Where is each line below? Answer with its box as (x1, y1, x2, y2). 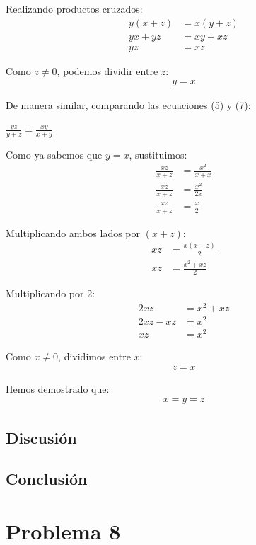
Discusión (6, 426, 77, 448)
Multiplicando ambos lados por (6, 225, 141, 240)
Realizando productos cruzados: (6, 1, 143, 16)
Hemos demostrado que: (6, 381, 110, 396)
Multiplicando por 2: (6, 286, 95, 301)
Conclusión (6, 468, 88, 490)
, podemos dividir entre (57, 63, 158, 78)
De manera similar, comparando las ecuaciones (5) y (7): (6, 98, 251, 113)
